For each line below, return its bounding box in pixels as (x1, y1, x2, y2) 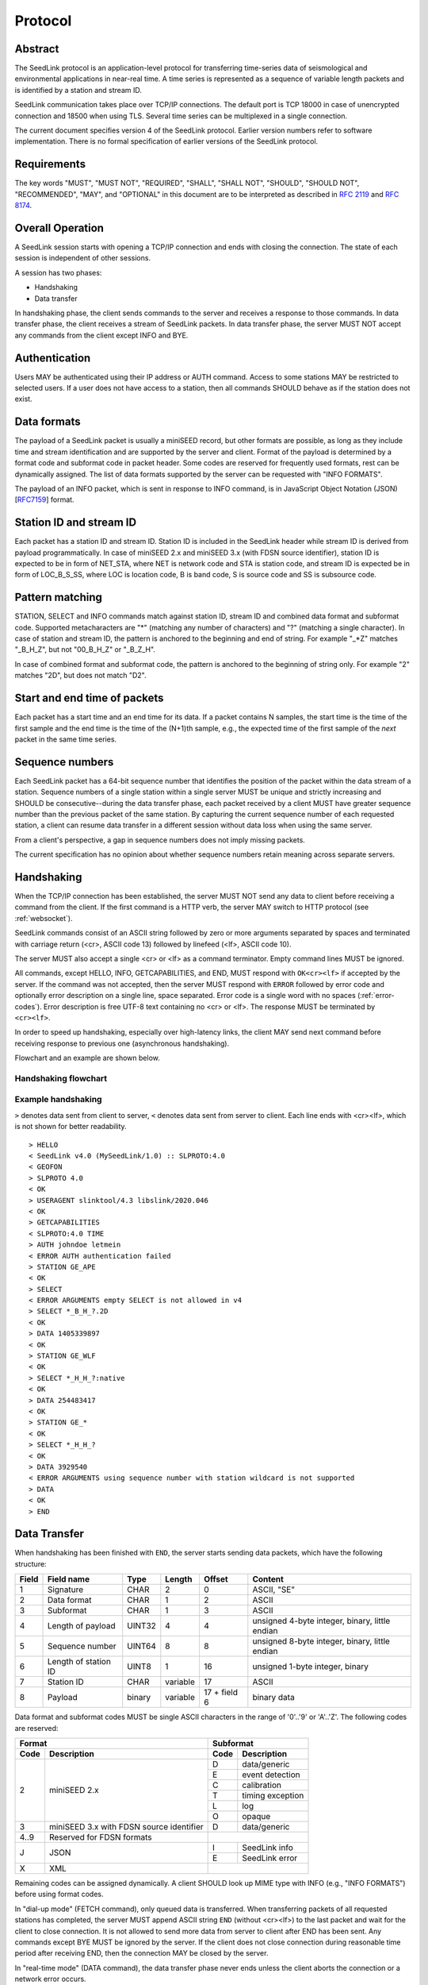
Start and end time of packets (14, 692, 164, 705)
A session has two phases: (14, 268, 102, 277)
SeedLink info (242, 1842, 293, 1853)
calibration (242, 1779, 281, 1790)
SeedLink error (242, 1852, 298, 1864)
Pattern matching (14, 591, 103, 604)
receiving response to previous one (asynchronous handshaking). (14, 1039, 230, 1048)
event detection (242, 1769, 300, 1780)
